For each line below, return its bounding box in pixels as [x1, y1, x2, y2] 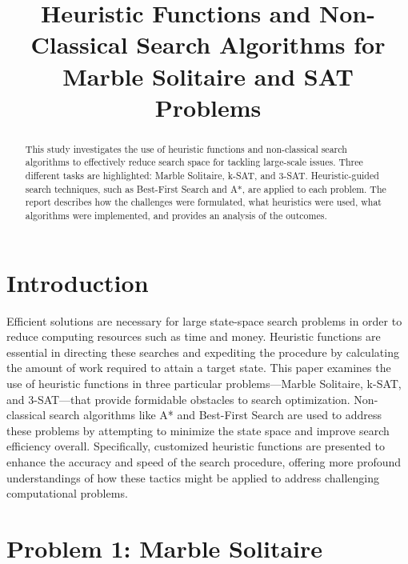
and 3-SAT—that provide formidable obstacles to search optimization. [6, 390, 350, 407]
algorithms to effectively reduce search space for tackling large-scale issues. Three [25, 155, 363, 169]
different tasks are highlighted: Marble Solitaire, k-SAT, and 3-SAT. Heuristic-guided [25, 169, 379, 182]
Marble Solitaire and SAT [62, 59, 354, 92]
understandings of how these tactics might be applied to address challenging [6, 469, 380, 486]
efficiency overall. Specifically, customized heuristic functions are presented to [6, 438, 385, 454]
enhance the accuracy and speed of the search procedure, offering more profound [6, 453, 402, 470]
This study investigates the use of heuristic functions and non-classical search [25, 142, 347, 155]
